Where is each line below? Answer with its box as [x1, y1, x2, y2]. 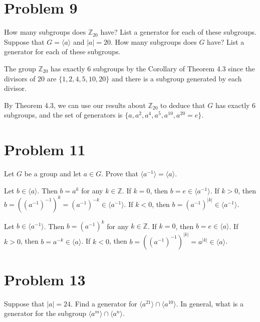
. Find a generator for [71, 298, 137, 308]
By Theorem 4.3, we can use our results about [4, 99, 146, 110]
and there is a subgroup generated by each [111, 73, 242, 83]
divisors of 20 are [4, 73, 57, 83]
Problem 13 [4, 269, 86, 289]
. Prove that [101, 168, 138, 178]
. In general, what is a [176, 298, 243, 308]
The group [4, 63, 36, 73]
